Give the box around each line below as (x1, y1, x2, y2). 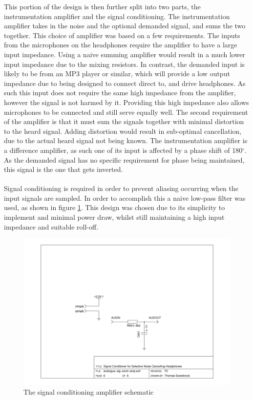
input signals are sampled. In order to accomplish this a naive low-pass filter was (4, 192, 246, 203)
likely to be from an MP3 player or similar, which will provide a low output (4, 68, 230, 79)
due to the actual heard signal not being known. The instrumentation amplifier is (4, 135, 248, 146)
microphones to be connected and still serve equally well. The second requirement (4, 106, 248, 117)
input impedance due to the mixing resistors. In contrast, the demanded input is (4, 59, 245, 69)
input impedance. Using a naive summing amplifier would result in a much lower (4, 49, 245, 59)
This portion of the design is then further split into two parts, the (4, 1, 201, 11)
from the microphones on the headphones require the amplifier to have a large (4, 40, 237, 50)
